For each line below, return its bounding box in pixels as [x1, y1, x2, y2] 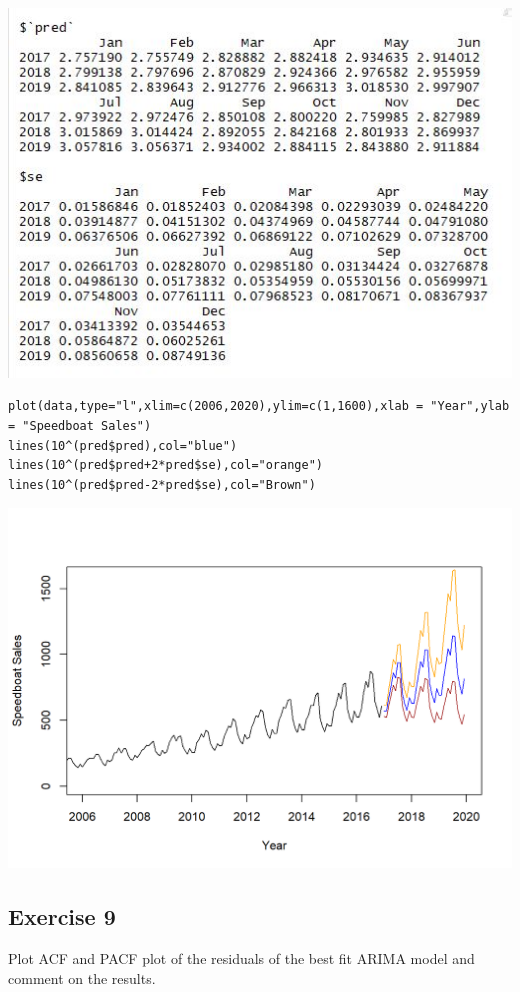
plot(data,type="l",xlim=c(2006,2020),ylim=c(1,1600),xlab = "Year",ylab [8, 399, 510, 414]
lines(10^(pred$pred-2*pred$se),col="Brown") [8, 477, 316, 492]
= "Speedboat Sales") [8, 418, 152, 433]
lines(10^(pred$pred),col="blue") [8, 438, 238, 453]
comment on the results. [8, 967, 156, 988]
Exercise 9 [8, 901, 116, 932]
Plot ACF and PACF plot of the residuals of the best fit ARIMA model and [8, 947, 475, 968]
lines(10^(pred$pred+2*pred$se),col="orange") [8, 458, 323, 473]
